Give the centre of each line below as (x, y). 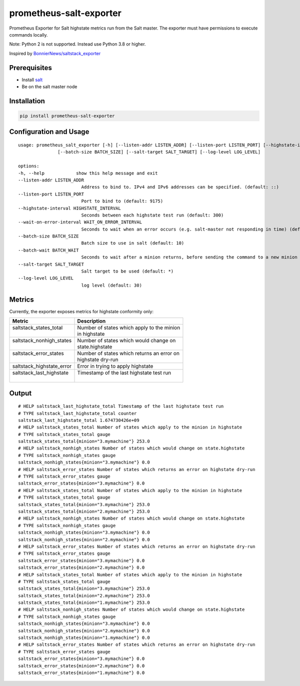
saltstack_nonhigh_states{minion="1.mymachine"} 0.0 (84, 638)
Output (20, 393)
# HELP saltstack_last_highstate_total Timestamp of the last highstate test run (121, 406)
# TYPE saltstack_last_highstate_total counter (77, 413)
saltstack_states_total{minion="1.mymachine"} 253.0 (84, 603)
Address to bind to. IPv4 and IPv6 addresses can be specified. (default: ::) (180, 187)
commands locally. (28, 35)
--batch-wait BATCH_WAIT (48, 250)
